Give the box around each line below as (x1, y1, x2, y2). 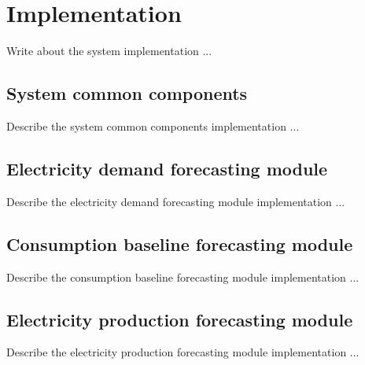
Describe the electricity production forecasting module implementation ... (6, 344, 359, 360)
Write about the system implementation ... (6, 42, 212, 59)
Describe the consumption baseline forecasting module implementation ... (6, 268, 359, 285)
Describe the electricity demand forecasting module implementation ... (6, 193, 345, 209)
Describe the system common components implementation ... (6, 117, 300, 134)
